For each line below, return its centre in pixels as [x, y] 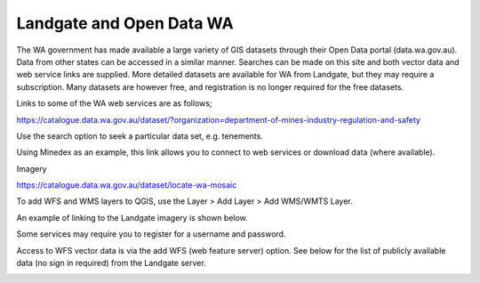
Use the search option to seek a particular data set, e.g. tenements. [140, 136]
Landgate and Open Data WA [125, 23]
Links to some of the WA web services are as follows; [114, 103]
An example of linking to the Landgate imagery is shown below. [132, 217]
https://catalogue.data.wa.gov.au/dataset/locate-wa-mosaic [127, 185]
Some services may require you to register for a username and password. [151, 234]
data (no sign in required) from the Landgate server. [111, 263]
